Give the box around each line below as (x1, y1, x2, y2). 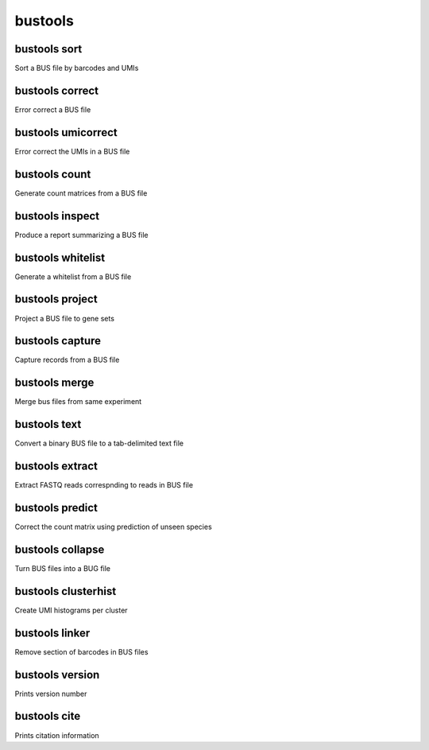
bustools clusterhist (14, 585, 117, 598)
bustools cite (14, 709, 81, 723)
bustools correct (14, 84, 99, 97)
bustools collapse (14, 542, 105, 556)
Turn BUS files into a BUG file (14, 563, 111, 573)
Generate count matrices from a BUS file (14, 188, 148, 198)
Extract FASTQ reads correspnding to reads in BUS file (14, 480, 194, 490)
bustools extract (14, 460, 99, 473)
